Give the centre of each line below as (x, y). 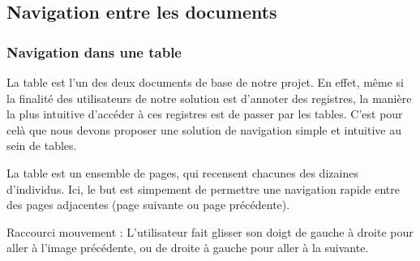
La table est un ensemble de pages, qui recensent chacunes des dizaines (182, 172)
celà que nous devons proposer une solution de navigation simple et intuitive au (204, 129)
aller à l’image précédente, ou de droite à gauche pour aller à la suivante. (188, 248)
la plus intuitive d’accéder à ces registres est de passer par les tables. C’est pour (205, 114)
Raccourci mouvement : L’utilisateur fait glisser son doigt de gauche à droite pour (210, 231)
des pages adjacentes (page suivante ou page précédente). (148, 205)
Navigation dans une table (94, 51)
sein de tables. (42, 145)
